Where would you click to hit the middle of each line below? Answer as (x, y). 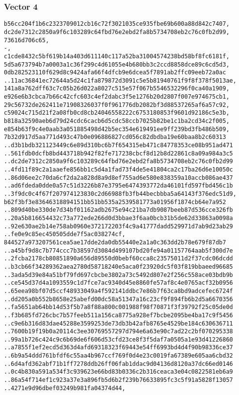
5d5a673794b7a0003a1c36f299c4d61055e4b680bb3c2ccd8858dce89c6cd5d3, (117, 64)
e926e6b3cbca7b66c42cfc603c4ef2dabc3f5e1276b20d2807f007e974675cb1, (117, 97)
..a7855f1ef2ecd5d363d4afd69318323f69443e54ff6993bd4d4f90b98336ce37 (119, 348)
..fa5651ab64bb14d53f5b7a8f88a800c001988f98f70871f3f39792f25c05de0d (119, 307)
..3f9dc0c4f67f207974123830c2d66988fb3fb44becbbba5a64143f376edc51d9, (120, 194)
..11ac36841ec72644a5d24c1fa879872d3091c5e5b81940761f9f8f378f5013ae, (120, 80)
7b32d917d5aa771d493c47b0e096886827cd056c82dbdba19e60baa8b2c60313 (115, 137)
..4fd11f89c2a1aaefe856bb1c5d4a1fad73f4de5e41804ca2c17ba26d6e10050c (119, 170)
